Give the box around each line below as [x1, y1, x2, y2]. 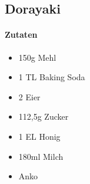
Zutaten [5, 28, 38, 41]
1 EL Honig [18, 130, 61, 142]
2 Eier [18, 90, 41, 103]
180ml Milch [18, 150, 64, 162]
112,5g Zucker [18, 110, 69, 123]
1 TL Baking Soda [18, 71, 85, 83]
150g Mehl [18, 51, 56, 63]
